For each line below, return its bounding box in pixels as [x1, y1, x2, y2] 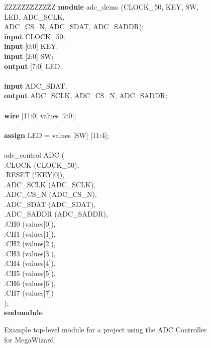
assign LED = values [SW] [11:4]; [4, 129, 109, 140]
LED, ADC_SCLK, [4, 11, 65, 22]
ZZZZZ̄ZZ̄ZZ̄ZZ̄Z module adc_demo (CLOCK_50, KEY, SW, [4, 2, 199, 12]
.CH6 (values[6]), [4, 277, 56, 288]
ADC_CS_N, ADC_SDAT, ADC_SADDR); [4, 21, 144, 32]
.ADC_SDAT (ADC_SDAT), [4, 198, 96, 209]
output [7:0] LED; [4, 60, 62, 71]
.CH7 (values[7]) [4, 288, 54, 298]
